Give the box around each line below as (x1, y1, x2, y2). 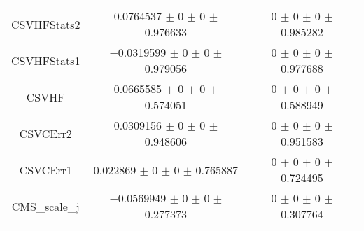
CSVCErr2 (19, 125, 72, 141)
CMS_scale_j (11, 197, 80, 214)
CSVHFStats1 (11, 52, 80, 69)
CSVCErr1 (19, 161, 72, 178)
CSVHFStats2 (11, 15, 80, 32)
